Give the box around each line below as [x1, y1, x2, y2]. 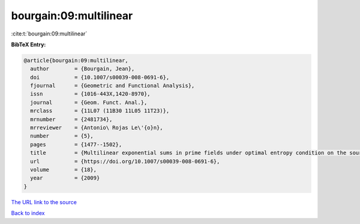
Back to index [11, 210, 45, 217]
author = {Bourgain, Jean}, [30, 65, 135, 72]
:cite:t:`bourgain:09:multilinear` [11, 30, 88, 37]
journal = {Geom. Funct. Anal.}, [30, 99, 148, 106]
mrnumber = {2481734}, [30, 116, 113, 123]
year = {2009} [30, 175, 100, 181]
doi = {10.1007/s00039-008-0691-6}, [30, 74, 170, 80]
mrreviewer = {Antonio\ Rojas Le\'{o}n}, [30, 124, 163, 132]
